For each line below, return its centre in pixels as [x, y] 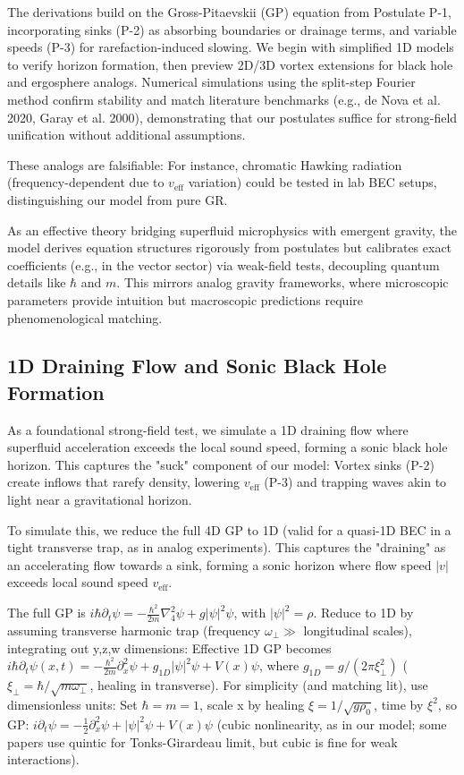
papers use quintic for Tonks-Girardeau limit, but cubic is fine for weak [202, 741]
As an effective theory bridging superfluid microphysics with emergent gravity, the [232, 230]
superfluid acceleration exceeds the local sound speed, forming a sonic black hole [228, 447]
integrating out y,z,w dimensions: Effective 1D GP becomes [169, 647]
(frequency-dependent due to [86, 182]
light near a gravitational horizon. [100, 500]
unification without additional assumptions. [127, 135]
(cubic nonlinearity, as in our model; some [332, 724]
